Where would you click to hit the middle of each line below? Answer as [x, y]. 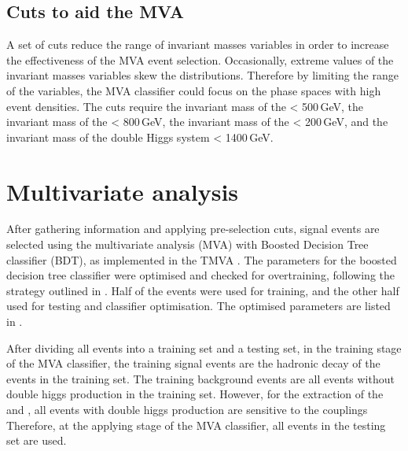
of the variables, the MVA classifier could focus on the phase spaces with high [194, 90]
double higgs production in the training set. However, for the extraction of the [195, 394]
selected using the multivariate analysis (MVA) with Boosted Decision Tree [187, 244]
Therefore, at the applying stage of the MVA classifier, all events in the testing [196, 425]
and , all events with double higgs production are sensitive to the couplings [187, 410]
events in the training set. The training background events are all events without [200, 378]
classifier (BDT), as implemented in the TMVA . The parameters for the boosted [202, 259]
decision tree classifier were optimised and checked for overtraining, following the [201, 275]
